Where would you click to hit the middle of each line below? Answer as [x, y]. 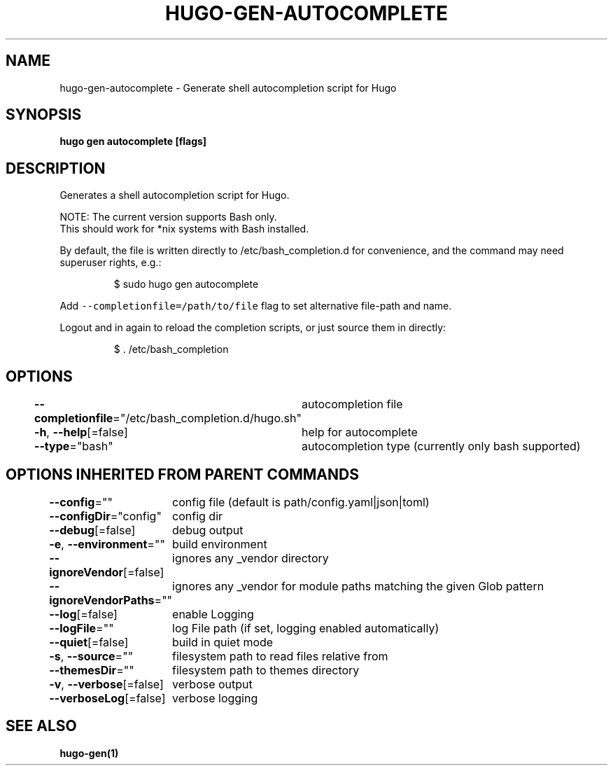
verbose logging [215, 698]
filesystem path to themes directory [266, 670]
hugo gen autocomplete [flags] [133, 141]
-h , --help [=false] [81, 432]
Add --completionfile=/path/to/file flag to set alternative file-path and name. [256, 306]
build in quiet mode [223, 642]
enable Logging [213, 614]
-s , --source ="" [91, 656]
